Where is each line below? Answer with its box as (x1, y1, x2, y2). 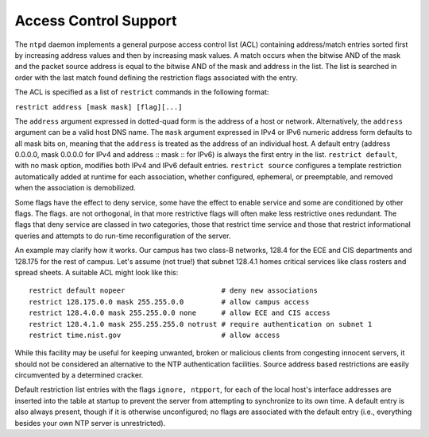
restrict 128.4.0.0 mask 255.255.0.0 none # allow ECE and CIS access (29, 309, 330, 317)
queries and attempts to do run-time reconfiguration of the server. (14, 231, 231, 240)
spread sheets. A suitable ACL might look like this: (14, 267, 179, 277)
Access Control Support (14, 12, 178, 29)
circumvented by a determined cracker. (14, 370, 144, 380)
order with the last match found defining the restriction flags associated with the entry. (14, 72, 298, 82)
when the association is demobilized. (14, 183, 137, 193)
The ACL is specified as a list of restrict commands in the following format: (14, 87, 269, 97)
